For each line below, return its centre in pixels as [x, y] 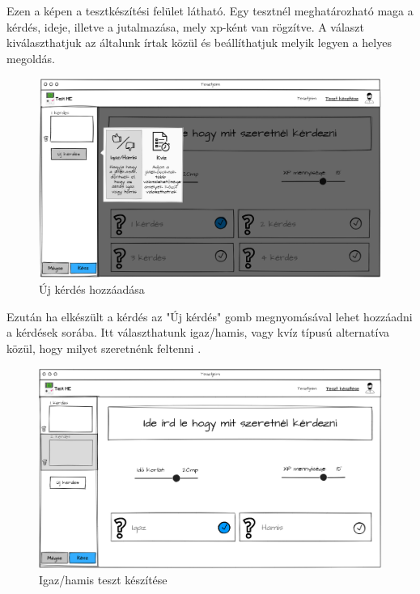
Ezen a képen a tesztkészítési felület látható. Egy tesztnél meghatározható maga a [210, 11]
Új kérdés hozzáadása [92, 289]
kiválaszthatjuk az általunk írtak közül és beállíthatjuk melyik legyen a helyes [199, 42]
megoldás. [31, 58]
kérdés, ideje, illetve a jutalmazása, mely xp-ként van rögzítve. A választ [186, 26]
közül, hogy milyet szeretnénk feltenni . [104, 348]
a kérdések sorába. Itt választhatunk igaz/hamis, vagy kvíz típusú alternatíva [198, 332]
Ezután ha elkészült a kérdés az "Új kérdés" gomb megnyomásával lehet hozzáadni [210, 316]
